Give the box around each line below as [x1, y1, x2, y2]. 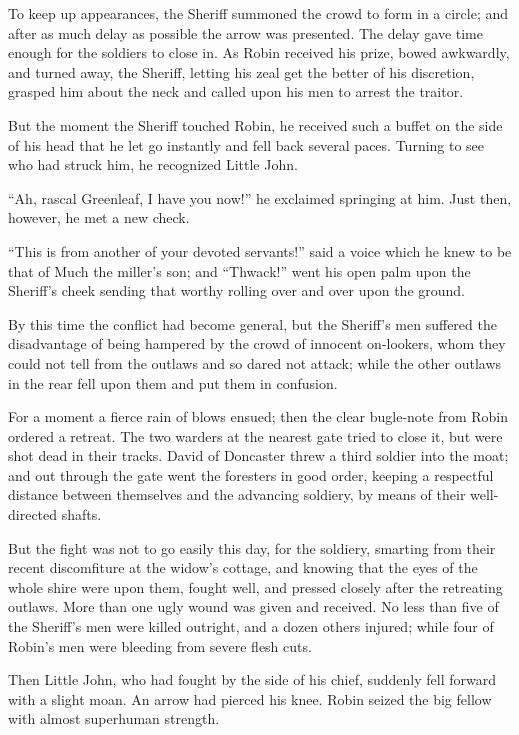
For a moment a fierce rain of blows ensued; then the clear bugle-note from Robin [8, 406, 509, 427]
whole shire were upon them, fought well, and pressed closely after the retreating [8, 576, 503, 597]
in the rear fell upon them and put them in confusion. [8, 372, 338, 393]
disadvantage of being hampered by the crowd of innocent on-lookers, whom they [8, 333, 506, 354]
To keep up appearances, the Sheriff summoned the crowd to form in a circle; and [8, 3, 509, 23]
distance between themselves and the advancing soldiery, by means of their [8, 484, 466, 505]
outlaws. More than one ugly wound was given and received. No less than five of [8, 596, 499, 617]
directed [8, 504, 58, 525]
